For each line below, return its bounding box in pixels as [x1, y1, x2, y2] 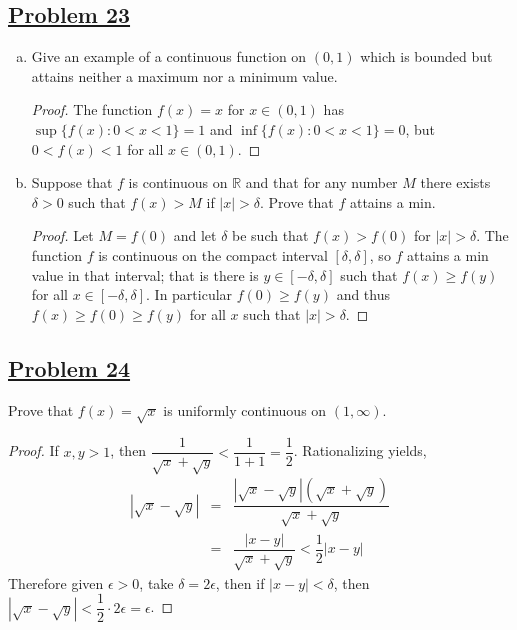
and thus [336, 284, 390, 305]
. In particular [146, 284, 233, 305]
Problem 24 [8, 352, 131, 383]
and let [173, 225, 217, 246]
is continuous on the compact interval [98, 244, 328, 265]
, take [139, 572, 174, 593]
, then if [215, 572, 265, 593]
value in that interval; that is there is [31, 264, 259, 285]
